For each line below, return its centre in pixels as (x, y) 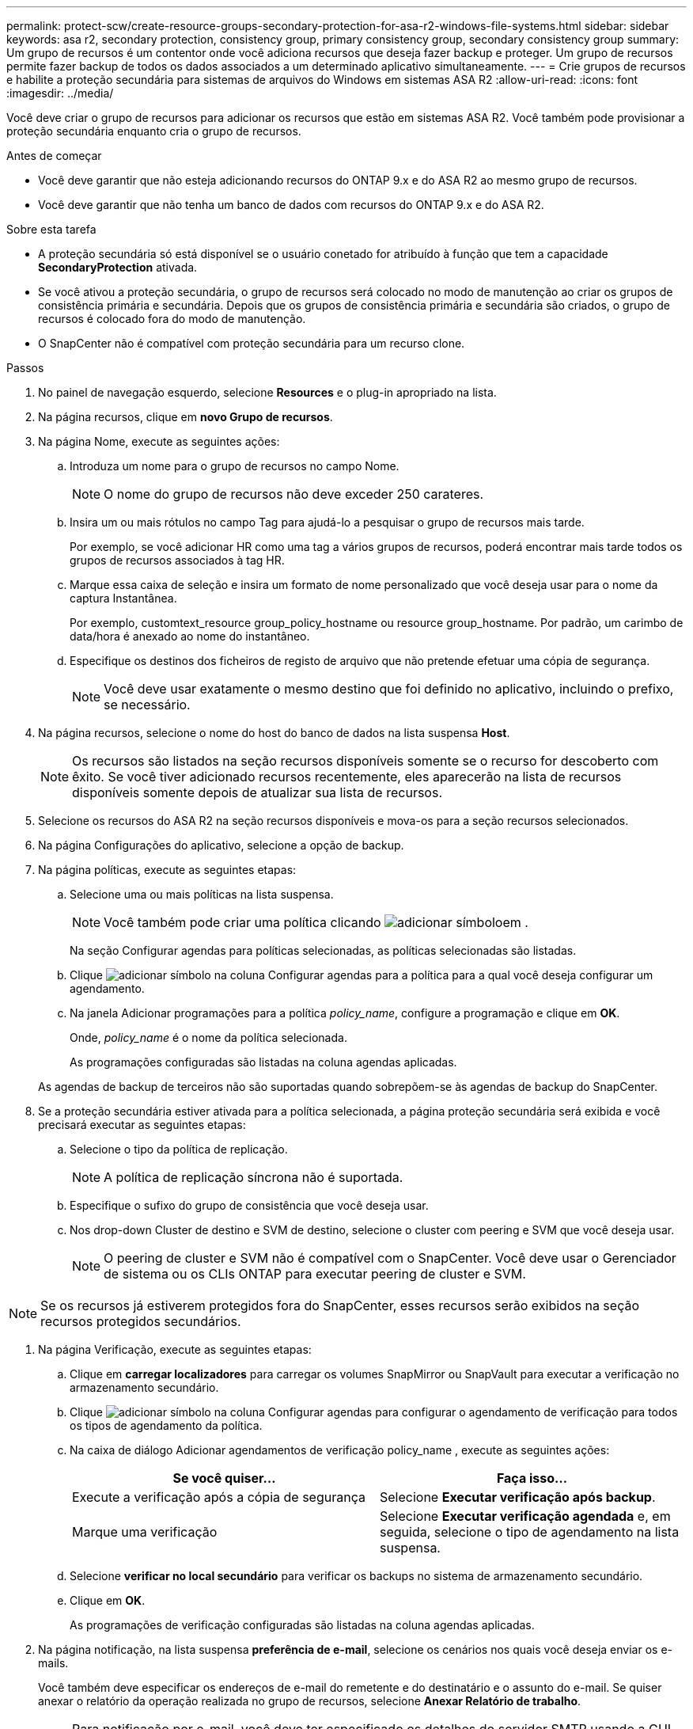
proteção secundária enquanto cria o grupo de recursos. (154, 131)
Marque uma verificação (145, 1532)
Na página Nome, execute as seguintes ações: (159, 441)
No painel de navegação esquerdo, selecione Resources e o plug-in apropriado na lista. (267, 392)
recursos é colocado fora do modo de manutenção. (172, 319)
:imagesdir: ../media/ (60, 93)
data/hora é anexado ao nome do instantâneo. (190, 636)
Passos (25, 368)
